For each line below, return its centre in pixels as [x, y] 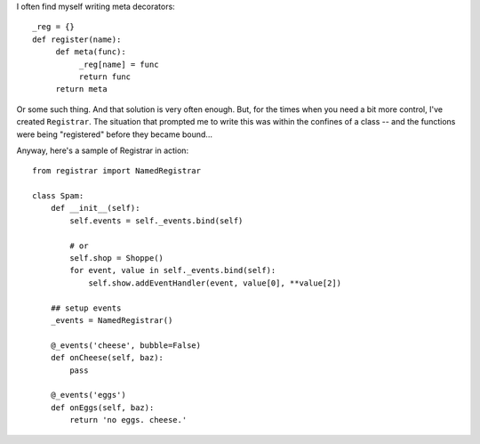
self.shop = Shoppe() [117, 258]
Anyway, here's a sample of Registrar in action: [103, 150]
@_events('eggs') [88, 395]
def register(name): [77, 39]
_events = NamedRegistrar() [112, 320]
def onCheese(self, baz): [107, 358]
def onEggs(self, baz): [102, 408]
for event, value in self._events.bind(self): [173, 270]
